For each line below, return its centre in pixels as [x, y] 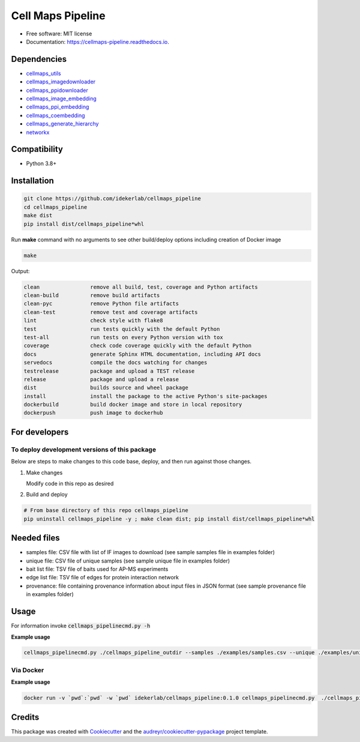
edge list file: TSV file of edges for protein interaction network [103, 578]
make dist [38, 216]
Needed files [35, 538]
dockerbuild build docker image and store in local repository [133, 405]
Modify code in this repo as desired [70, 483]
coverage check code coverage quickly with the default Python [138, 346]
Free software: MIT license [59, 34]
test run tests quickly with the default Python [122, 329]
